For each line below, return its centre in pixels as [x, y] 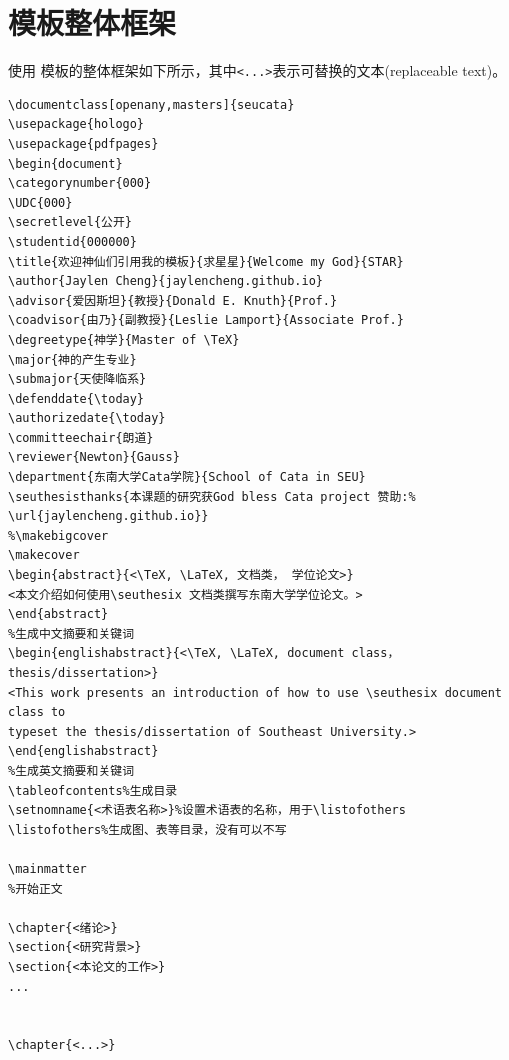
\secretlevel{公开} [70, 222]
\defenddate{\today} [76, 398]
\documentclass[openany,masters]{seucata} [151, 104]
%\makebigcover [58, 535]
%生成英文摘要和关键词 [71, 770]
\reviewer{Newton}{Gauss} [94, 457]
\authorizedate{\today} [87, 418]
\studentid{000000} [72, 241]
